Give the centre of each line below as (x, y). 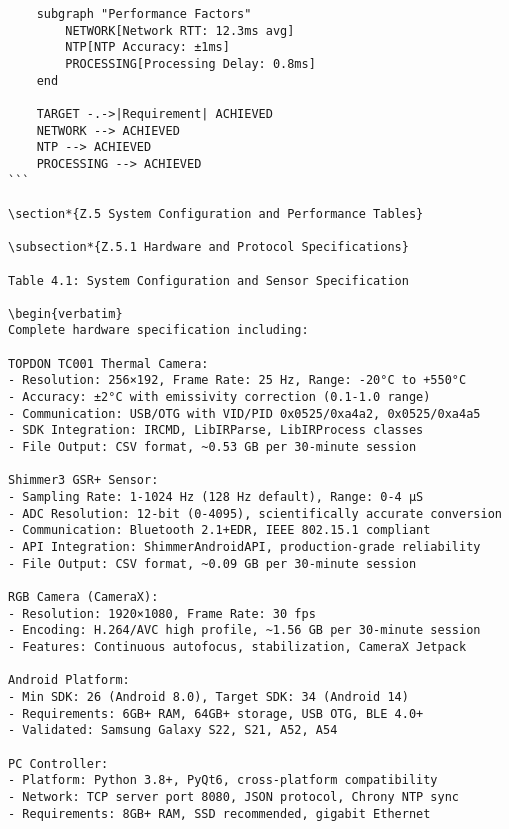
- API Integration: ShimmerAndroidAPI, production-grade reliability (244, 547)
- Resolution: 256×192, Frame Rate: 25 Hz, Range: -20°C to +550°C (237, 380)
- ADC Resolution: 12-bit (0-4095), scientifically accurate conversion (255, 513)
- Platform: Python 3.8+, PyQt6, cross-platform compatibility (223, 780)
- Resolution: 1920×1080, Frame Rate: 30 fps (162, 613)
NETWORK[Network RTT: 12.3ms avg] (180, 30)
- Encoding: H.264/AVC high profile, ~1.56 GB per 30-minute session (244, 630)
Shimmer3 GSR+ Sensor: (83, 480)
